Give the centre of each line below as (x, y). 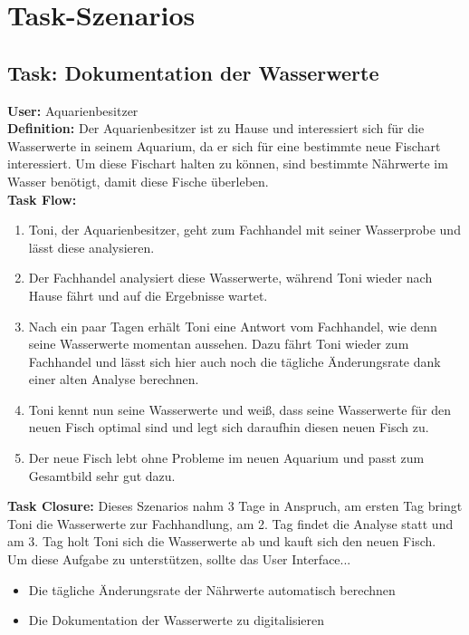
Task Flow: (42, 199)
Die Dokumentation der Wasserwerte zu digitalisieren (177, 620)
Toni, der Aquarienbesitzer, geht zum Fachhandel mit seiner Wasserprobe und (244, 230)
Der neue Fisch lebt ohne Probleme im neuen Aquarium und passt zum (226, 458)
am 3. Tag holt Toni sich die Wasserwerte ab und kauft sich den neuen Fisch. (222, 541)
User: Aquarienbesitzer (73, 110)
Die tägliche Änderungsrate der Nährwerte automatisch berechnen (212, 589)
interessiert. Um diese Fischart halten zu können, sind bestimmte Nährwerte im (228, 164)
